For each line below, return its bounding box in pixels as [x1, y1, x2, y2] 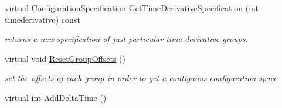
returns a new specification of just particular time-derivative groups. [5, 33, 248, 45]
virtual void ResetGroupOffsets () [5, 52, 125, 64]
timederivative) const [5, 13, 80, 25]
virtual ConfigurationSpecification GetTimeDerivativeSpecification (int [5, 2, 259, 13]
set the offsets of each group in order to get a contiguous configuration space [5, 72, 277, 84]
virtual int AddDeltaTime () [5, 91, 107, 103]
